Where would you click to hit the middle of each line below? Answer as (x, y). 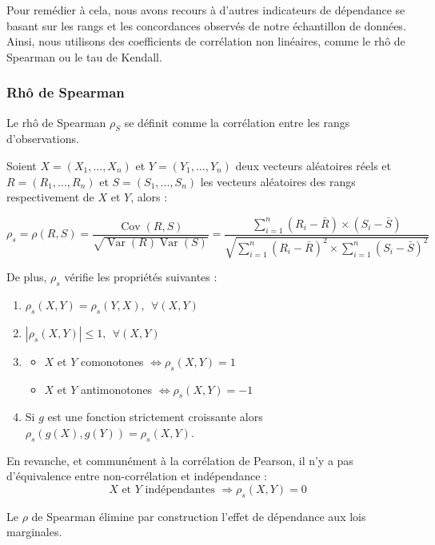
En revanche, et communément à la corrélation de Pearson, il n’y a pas (180, 460)
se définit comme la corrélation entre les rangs (237, 122)
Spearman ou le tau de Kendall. (84, 56)
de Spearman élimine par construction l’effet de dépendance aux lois (199, 516)
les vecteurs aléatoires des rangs (278, 181)
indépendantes (180, 489)
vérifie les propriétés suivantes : (141, 277)
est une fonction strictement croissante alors (155, 417)
